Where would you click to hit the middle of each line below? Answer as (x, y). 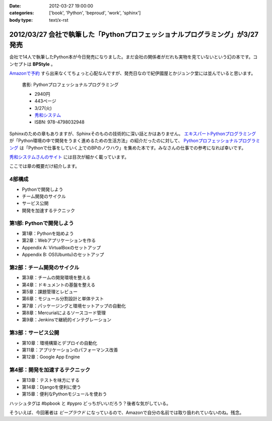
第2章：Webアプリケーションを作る (59, 240)
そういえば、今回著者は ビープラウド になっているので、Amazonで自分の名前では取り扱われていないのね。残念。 (127, 412)
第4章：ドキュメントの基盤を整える (59, 285)
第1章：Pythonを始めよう (48, 233)
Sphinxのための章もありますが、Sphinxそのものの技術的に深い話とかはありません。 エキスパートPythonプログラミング (133, 133)
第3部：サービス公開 (34, 333)
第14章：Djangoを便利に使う (52, 387)
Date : (15, 6)
